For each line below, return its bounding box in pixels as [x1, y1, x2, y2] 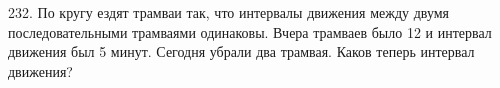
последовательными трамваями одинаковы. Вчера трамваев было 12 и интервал [8, 21, 492, 42]
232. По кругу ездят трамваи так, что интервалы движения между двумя [8, 2, 450, 22]
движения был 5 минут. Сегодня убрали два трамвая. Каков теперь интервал [8, 41, 475, 62]
